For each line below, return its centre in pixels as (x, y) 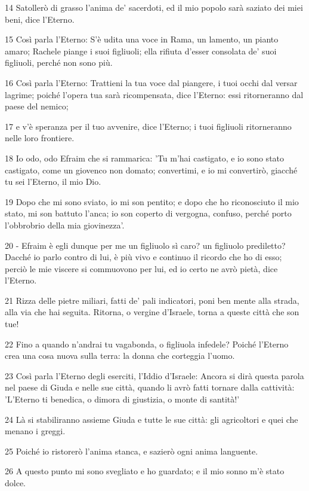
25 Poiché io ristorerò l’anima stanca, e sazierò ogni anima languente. (132, 451)
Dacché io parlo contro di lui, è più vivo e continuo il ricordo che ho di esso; (143, 257)
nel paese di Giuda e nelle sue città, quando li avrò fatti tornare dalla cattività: (150, 387)
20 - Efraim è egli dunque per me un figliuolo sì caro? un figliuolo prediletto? (145, 245)
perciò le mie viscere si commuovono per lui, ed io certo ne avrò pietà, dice (141, 268)
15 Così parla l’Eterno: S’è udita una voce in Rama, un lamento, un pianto (142, 39)
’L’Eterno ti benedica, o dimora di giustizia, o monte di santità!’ (122, 399)
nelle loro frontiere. (40, 138)
